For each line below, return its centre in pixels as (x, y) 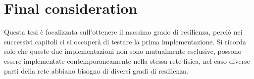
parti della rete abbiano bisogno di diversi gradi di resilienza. (96, 70)
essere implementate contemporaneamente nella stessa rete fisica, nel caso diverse (127, 60)
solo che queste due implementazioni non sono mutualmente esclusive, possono (123, 51)
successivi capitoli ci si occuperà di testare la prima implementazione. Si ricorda (125, 41)
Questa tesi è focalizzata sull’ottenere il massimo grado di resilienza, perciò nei (123, 32)
